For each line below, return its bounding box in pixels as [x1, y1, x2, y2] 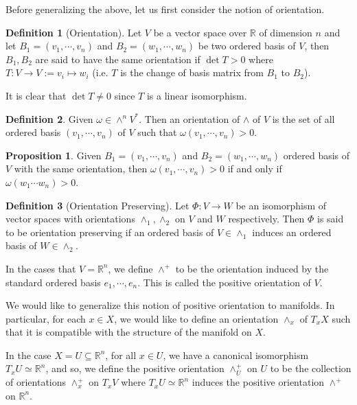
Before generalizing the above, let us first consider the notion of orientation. [5, 2, 325, 16]
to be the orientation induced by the [175, 261, 329, 275]
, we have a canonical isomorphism [163, 347, 309, 362]
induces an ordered [252, 224, 332, 239]
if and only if [227, 161, 282, 176]
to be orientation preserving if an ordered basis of [5, 224, 214, 239]
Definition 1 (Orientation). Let [5, 25, 142, 39]
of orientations [5, 375, 67, 389]
